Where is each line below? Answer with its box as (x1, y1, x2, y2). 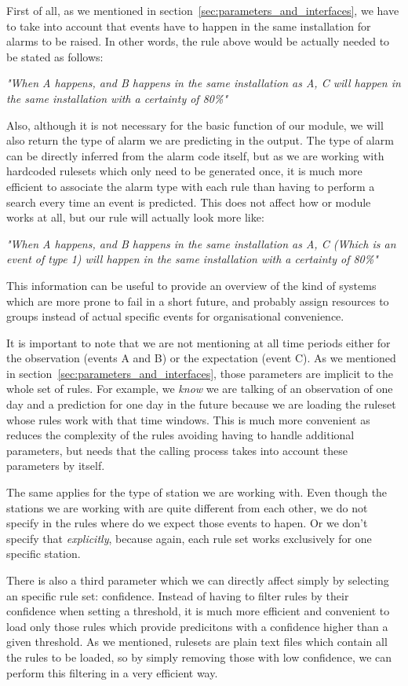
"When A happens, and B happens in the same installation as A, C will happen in (6, 75, 401, 91)
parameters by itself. (6, 457, 105, 474)
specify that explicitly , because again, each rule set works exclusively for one (6, 530, 372, 546)
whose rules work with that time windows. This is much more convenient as (6, 411, 370, 427)
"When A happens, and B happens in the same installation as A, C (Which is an (6, 235, 396, 251)
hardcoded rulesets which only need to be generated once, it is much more (6, 163, 362, 179)
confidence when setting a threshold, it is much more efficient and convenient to (6, 603, 390, 619)
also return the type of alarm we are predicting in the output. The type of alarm (6, 132, 394, 149)
